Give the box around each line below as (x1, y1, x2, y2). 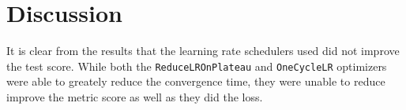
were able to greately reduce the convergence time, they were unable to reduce (6, 73, 385, 90)
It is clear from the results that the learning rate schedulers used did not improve (6, 42, 400, 59)
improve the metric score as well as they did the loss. (6, 88, 263, 104)
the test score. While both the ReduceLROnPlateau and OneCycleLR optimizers (6, 57, 387, 74)
